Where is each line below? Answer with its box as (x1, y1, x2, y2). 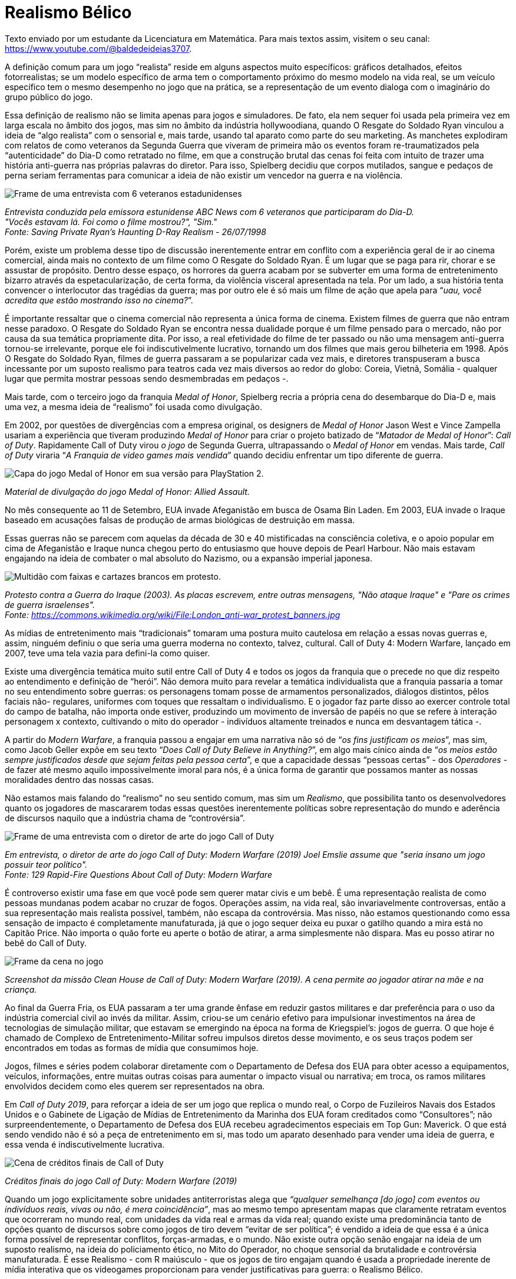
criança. (5, 984, 37, 994)
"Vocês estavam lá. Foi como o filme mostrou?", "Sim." (5, 216, 217, 227)
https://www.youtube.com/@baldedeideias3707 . (5, 43, 192, 54)
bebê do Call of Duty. (5, 937, 87, 948)
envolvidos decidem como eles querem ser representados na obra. (5, 1080, 265, 1091)
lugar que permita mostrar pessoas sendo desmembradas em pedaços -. (5, 373, 289, 384)
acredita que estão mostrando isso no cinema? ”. (5, 295, 193, 305)
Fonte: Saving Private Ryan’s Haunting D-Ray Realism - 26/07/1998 (5, 226, 266, 237)
